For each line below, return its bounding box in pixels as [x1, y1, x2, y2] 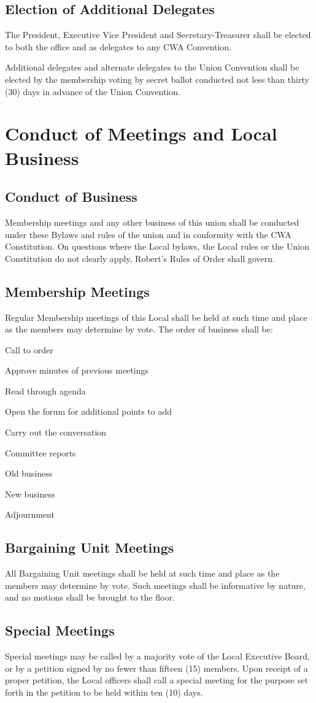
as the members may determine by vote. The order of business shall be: [5, 323, 273, 336]
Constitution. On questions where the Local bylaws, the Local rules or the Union [5, 240, 309, 253]
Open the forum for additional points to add [5, 405, 172, 418]
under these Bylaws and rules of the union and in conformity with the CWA [5, 228, 291, 240]
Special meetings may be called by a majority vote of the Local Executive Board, [5, 650, 310, 663]
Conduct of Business [5, 187, 137, 206]
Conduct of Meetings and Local [5, 121, 277, 146]
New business [5, 487, 55, 500]
